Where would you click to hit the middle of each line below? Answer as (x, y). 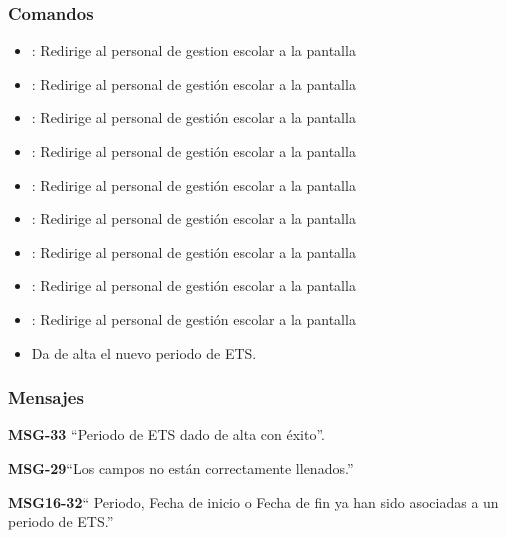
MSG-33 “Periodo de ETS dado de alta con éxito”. (167, 434)
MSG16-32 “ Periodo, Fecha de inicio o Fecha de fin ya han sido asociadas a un (253, 501)
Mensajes (46, 397)
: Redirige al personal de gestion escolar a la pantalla (193, 50)
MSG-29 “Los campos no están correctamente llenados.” (181, 467)
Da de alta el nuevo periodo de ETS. (144, 352)
